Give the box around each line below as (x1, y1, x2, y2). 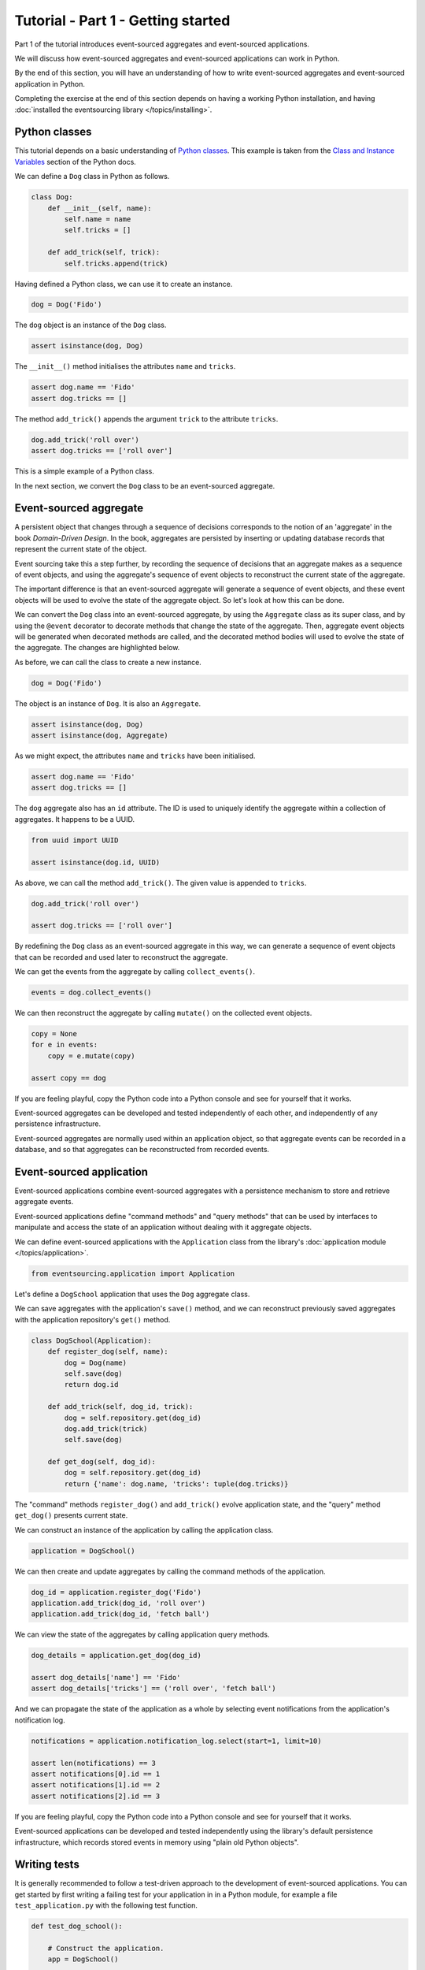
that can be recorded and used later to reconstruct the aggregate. (14, 952, 228, 961)
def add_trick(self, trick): (47, 248, 161, 257)
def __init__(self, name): (47, 203, 153, 213)
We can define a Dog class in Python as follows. (14, 172, 170, 181)
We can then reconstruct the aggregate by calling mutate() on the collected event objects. (14, 1009, 312, 1018)
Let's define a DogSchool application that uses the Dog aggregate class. (14, 1289, 250, 1299)
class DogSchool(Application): (31, 1336, 153, 1345)
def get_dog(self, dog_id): (47, 1458, 157, 1466)
